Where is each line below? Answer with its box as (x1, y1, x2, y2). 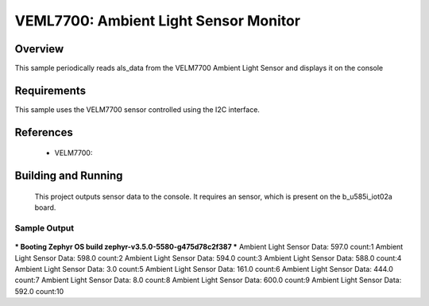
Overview (14, 42, 64, 56)
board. (34, 203, 56, 212)
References (14, 126, 73, 139)
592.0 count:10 (14, 286, 64, 296)
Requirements (14, 83, 87, 97)
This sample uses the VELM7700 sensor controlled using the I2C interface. (14, 104, 260, 114)
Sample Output (14, 223, 75, 234)
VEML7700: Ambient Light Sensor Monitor (14, 12, 301, 29)
